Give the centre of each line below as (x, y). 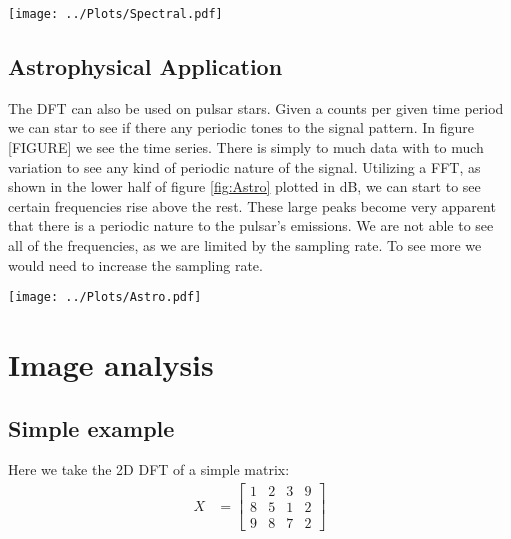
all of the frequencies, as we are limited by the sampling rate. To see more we (245, 245)
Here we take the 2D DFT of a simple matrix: (149, 469)
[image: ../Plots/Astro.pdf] (105, 297)
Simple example (91, 427)
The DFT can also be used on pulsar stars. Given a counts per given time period (256, 107)
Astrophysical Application (145, 66)
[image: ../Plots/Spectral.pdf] (115, 14)
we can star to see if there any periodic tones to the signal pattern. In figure (241, 127)
